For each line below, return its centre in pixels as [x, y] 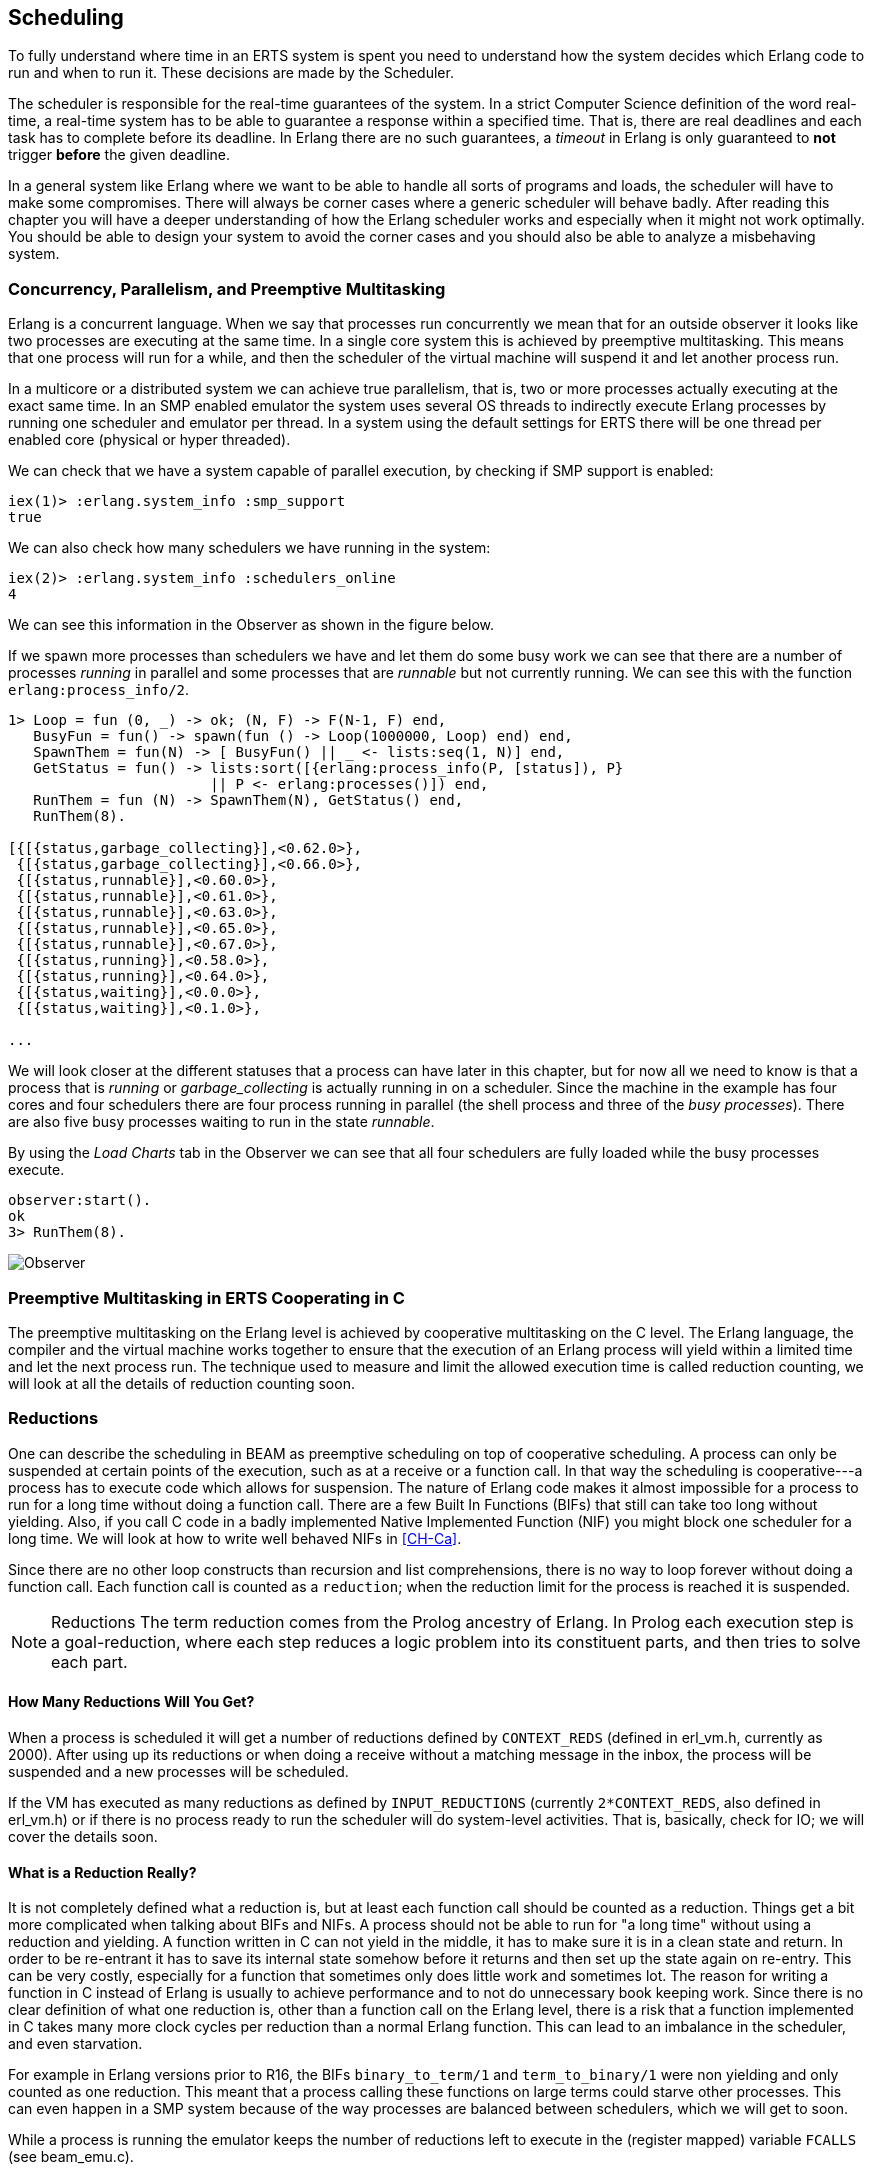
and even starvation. [75, 2044]
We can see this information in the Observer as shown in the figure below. [251, 625]
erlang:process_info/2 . [99, 690]
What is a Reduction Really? [102, 1872]
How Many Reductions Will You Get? [131, 1702]
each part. [89, 1661]
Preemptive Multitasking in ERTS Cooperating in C [206, 1297]
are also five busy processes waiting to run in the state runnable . [221, 1122]
